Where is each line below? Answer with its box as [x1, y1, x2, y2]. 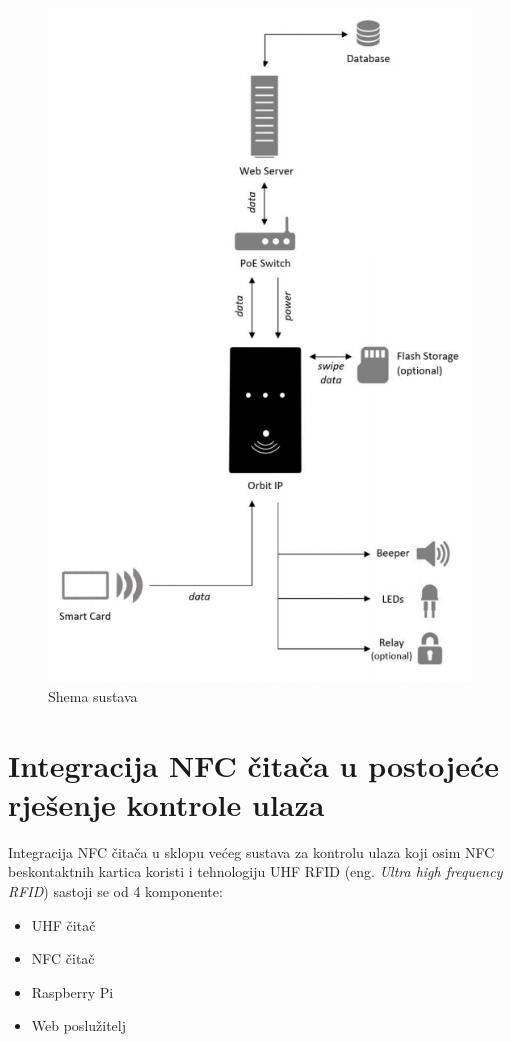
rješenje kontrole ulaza [8, 783, 325, 824]
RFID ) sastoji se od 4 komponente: [8, 881, 223, 902]
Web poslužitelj [31, 1015, 127, 1036]
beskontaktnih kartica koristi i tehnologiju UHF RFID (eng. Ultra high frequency [8, 861, 503, 882]
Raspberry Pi [31, 981, 114, 1002]
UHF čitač [31, 914, 96, 935]
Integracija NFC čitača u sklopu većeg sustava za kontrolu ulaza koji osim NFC [8, 841, 495, 862]
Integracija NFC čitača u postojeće [8, 744, 499, 785]
